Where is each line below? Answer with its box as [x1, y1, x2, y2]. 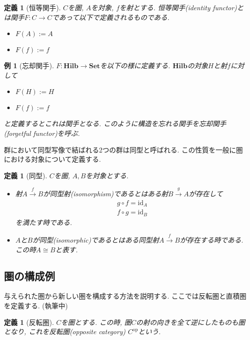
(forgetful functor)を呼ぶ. [4, 128, 80, 138]
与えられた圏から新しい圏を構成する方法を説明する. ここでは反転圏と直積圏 [4, 291, 247, 301]
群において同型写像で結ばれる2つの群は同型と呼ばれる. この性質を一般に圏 [4, 144, 243, 154]
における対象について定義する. [4, 154, 101, 164]
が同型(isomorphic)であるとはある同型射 [32, 235, 159, 245]
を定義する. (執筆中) [4, 301, 68, 311]
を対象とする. [86, 170, 129, 180]
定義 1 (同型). [4, 170, 47, 180]
